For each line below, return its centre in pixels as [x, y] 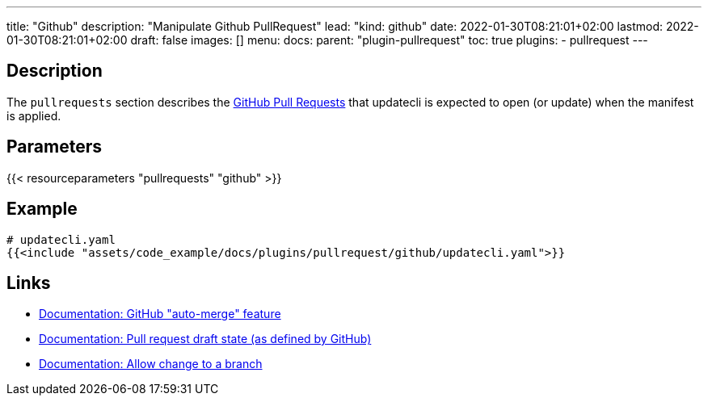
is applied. [34, 115]
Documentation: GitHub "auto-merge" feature [160, 314]
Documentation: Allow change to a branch [151, 364]
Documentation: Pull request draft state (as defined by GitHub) [205, 339]
